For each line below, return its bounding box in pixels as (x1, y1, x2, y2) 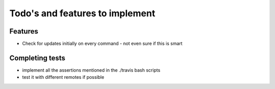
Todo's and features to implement (9, 8, 155, 19)
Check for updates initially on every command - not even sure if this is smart (22, 41, 183, 47)
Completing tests (9, 53, 66, 62)
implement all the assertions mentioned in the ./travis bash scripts (22, 67, 160, 73)
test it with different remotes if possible (22, 74, 104, 80)
